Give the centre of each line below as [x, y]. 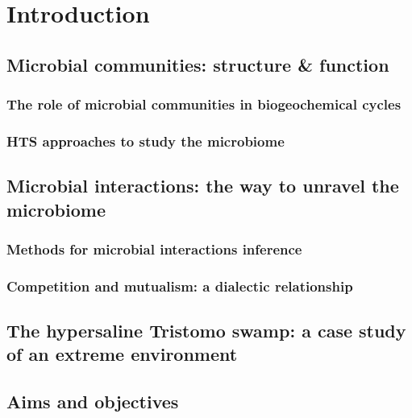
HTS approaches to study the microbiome [146, 141]
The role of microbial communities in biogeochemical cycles [204, 104]
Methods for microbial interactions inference [154, 248]
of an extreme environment [122, 354]
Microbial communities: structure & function [198, 64]
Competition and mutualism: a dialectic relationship [180, 286]
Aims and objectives [93, 401]
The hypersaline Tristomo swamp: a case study [206, 331]
